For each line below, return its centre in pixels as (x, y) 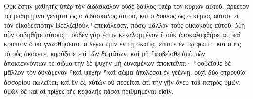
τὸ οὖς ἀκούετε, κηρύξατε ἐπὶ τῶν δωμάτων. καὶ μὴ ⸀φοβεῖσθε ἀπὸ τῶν (105, 53)
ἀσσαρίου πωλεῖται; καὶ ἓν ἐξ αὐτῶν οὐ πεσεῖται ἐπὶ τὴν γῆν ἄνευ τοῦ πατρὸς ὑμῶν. (122, 81)
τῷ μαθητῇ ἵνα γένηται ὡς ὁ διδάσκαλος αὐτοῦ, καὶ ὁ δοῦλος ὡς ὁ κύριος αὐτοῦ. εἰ (121, 15)
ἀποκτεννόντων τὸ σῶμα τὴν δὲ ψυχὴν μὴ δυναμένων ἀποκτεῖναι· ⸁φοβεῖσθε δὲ (117, 63)
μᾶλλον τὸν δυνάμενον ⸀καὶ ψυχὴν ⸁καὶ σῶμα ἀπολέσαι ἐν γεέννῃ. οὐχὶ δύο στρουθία (125, 72)
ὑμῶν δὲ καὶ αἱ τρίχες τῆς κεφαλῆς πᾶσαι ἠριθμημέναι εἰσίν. (89, 91)
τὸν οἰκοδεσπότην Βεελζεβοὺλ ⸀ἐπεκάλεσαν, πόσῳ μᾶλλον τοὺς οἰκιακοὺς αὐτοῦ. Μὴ (125, 25)
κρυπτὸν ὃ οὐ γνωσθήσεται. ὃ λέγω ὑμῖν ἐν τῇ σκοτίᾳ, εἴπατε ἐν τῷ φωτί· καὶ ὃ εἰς (122, 44)
